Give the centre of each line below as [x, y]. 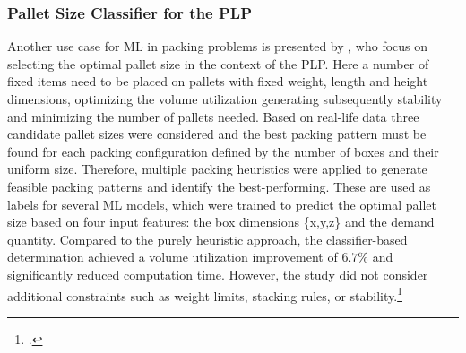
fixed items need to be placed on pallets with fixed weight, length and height [218, 81]
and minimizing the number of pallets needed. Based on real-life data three [213, 116]
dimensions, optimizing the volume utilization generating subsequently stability [225, 99]
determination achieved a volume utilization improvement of [173, 257]
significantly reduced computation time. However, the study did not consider [218, 274]
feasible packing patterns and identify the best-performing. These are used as [219, 186]
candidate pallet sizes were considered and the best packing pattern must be [217, 134]
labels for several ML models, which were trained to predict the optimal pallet [222, 204]
